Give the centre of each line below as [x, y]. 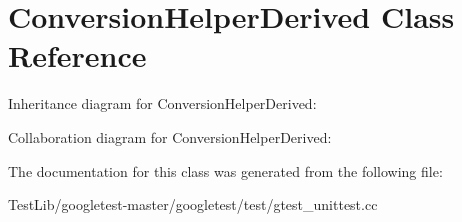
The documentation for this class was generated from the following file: [225, 170]
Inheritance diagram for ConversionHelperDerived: [162, 103]
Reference [77, 55]
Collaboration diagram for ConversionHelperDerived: [170, 136]
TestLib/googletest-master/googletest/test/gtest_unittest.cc [193, 204]
